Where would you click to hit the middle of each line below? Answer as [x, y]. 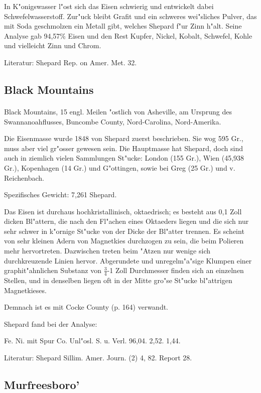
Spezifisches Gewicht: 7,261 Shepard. [60, 194]
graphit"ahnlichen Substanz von [53, 270]
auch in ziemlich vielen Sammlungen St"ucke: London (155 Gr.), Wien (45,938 [124, 158]
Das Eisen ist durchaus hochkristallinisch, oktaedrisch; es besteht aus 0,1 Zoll [123, 211]
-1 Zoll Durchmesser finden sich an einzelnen [175, 270]
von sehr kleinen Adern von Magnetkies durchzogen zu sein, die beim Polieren [124, 241]
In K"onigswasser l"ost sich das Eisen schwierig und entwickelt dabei [109, 6]
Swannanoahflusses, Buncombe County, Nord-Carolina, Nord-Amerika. [113, 121]
